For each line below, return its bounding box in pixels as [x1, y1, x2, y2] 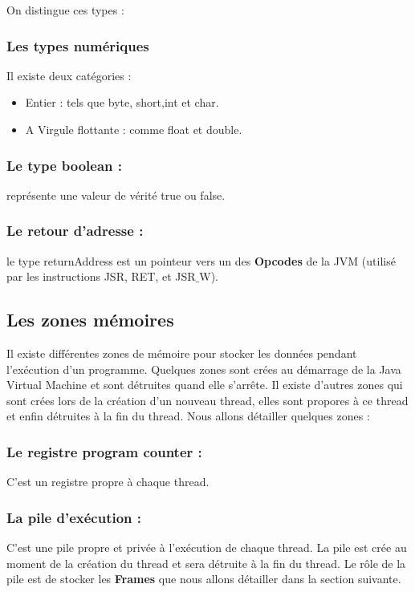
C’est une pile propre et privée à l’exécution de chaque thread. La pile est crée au [6, 539, 407, 556]
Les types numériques [6, 35, 149, 55]
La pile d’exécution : [6, 507, 142, 527]
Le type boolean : [6, 155, 123, 175]
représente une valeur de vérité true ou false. [6, 186, 226, 203]
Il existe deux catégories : [6, 67, 132, 83]
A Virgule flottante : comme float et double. [25, 121, 242, 137]
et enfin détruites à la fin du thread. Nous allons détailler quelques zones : [6, 408, 370, 424]
